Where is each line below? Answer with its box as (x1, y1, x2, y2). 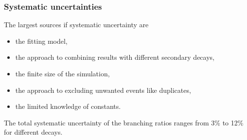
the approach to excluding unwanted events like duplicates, (15, 85, 191, 95)
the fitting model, (15, 35, 68, 46)
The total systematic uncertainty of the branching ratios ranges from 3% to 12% (4, 117, 244, 127)
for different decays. (4, 127, 63, 137)
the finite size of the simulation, (15, 69, 110, 78)
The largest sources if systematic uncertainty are (4, 19, 149, 30)
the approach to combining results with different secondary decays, (15, 52, 214, 62)
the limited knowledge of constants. (15, 101, 121, 111)
